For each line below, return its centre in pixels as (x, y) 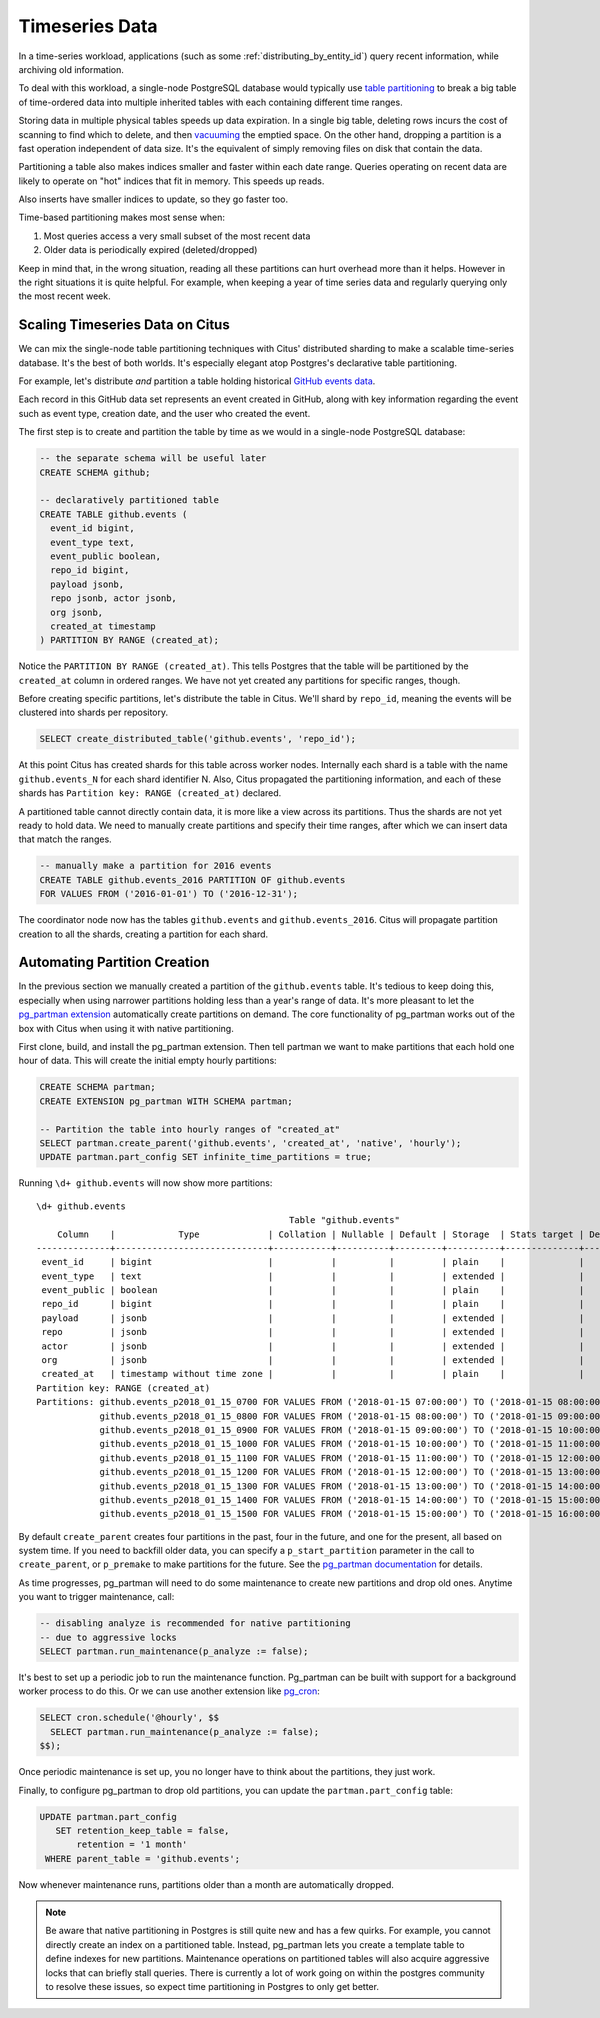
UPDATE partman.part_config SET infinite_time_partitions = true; (205, 1157)
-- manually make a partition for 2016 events (155, 866)
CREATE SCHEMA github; (95, 472)
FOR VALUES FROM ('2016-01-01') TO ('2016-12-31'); (169, 894)
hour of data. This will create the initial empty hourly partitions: (147, 1061)
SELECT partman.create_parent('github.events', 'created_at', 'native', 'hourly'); (250, 1143)
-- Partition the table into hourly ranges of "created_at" (190, 1129)
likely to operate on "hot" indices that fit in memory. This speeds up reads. (171, 181)
